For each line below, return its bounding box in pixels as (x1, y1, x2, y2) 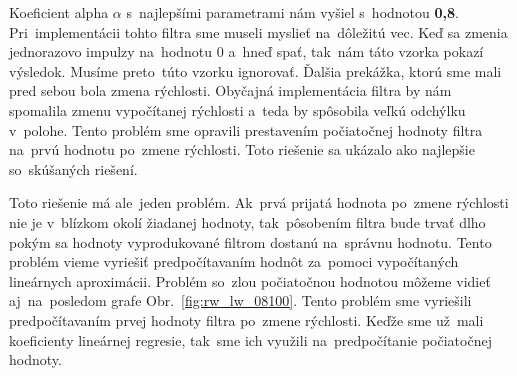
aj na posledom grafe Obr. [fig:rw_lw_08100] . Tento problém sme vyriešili (9, 290, 472, 311)
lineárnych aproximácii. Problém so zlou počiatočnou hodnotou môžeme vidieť (9, 270, 491, 291)
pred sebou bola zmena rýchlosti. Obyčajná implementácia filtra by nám (9, 80, 452, 101)
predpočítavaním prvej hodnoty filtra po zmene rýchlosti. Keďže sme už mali (9, 309, 484, 330)
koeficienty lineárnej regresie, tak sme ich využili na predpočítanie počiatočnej (9, 329, 492, 350)
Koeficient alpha (9, 2, 109, 22)
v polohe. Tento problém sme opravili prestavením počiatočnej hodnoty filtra (9, 119, 483, 140)
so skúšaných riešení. (9, 158, 138, 179)
